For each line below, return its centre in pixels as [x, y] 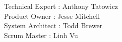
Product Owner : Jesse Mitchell [52, 16]
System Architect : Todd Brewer [53, 25]
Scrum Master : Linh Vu [41, 35]
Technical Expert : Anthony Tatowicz [61, 6]
